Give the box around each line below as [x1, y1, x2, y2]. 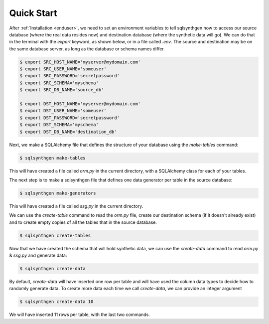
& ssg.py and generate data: [9, 252, 67, 259]
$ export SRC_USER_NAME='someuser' [19, 66, 107, 72]
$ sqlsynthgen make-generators [19, 190, 97, 196]
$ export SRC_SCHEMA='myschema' [19, 80, 99, 86]
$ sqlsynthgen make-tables [19, 155, 86, 161]
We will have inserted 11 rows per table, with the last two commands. [9, 312, 150, 318]
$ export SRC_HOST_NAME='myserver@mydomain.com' [19, 59, 141, 65]
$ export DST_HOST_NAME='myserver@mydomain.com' [19, 101, 141, 107]
